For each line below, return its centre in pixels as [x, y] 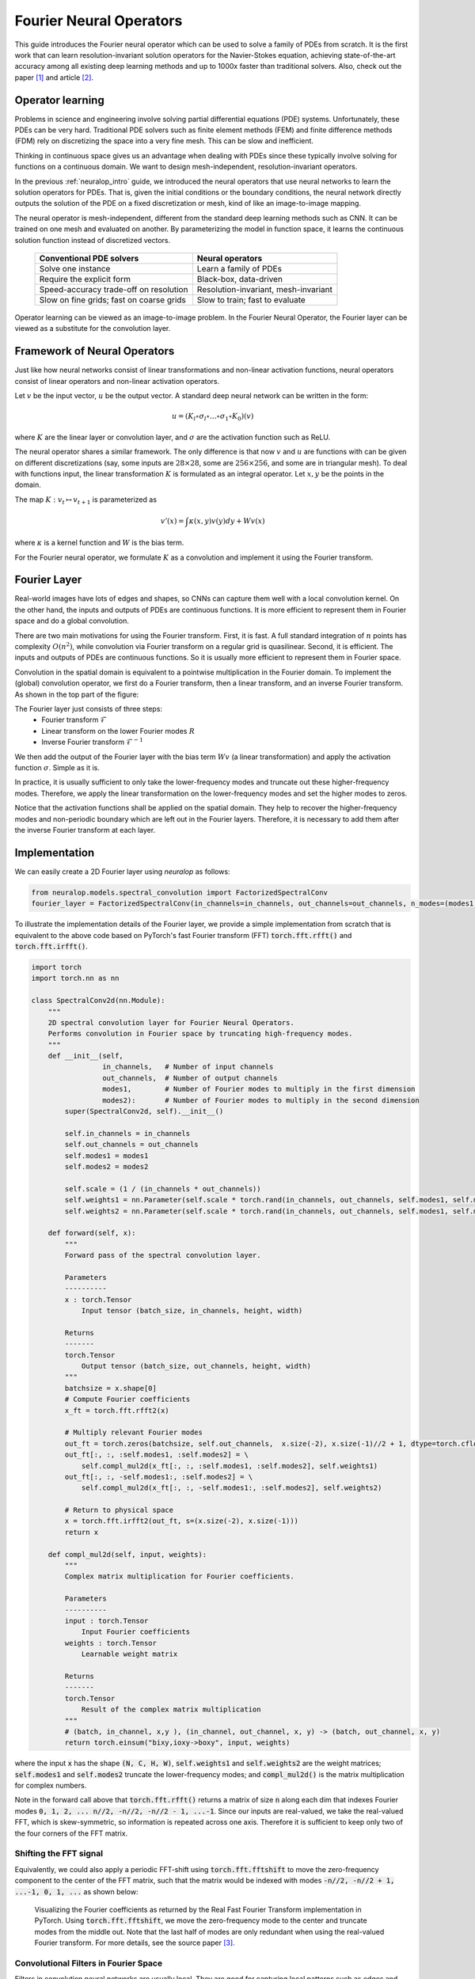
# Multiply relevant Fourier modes [134, 1432]
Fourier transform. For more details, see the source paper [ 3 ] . [135, 1943]
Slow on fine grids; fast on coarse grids [112, 299]
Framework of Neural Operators [95, 351]
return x [82, 1532]
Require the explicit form [85, 279]
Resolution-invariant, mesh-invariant [264, 289]
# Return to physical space [119, 1510]
